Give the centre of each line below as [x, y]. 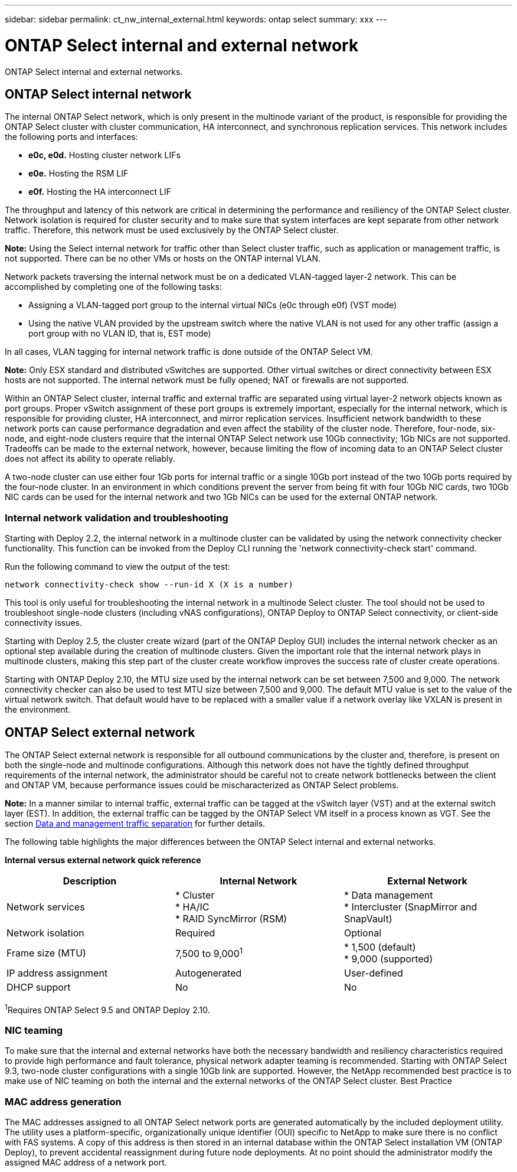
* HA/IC [192, 907]
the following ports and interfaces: [71, 137]
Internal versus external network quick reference [103, 860]
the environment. [38, 710]
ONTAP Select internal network [98, 94]
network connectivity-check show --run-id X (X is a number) [149, 585]
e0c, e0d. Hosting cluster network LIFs [104, 155]
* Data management [388, 895]
